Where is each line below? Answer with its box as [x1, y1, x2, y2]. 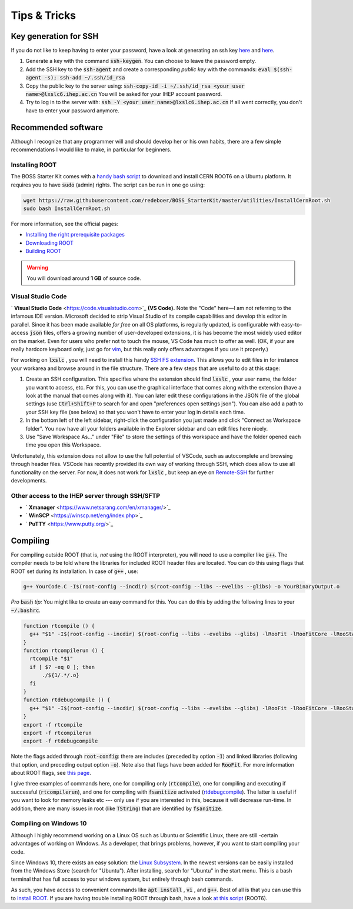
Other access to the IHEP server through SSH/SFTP [11, 491, 161, 500]
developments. [11, 477, 47, 484]
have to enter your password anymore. [25, 106, 120, 114]
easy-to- [281, 321, 302, 328]
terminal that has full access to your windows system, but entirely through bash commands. [11, 875, 234, 883]
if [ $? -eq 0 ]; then [29, 664, 95, 670]
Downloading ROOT [25, 239, 74, 247]
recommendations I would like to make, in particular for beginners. [11, 146, 172, 153]
